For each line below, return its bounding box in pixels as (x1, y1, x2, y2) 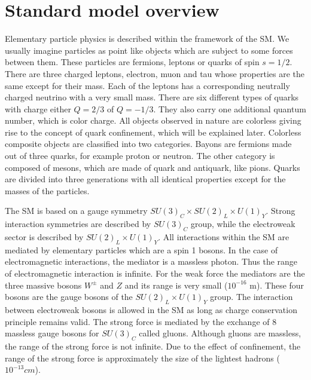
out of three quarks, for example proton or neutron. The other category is (5, 149, 275, 162)
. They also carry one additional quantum (153, 102, 306, 115)
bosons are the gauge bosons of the (5, 290, 133, 303)
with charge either (5, 102, 71, 115)
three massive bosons (5, 278, 82, 291)
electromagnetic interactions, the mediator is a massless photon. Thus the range (5, 255, 298, 268)
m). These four (249, 278, 304, 291)
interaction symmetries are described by (5, 217, 151, 230)
